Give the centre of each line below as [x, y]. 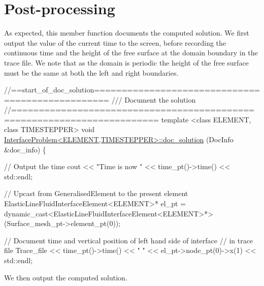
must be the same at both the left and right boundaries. [91, 72]
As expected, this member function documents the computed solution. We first [127, 33]
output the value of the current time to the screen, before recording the [115, 42]
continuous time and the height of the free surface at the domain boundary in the [131, 53]
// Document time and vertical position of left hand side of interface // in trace [129, 240]
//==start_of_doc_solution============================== [132, 90]
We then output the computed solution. [66, 277]
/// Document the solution [154, 99]
